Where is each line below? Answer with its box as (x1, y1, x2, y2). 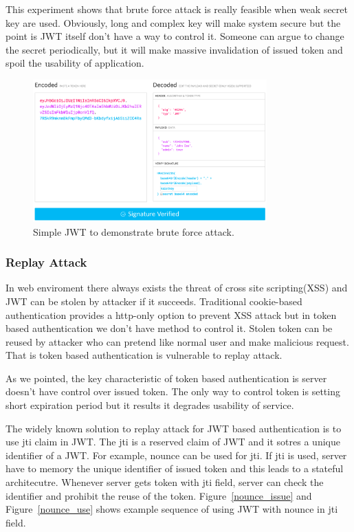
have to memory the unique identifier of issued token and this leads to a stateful (5, 461, 344, 476)
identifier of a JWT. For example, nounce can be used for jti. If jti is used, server (5, 447, 347, 462)
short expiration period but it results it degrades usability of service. (5, 398, 294, 412)
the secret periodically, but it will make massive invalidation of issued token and (5, 42, 343, 56)
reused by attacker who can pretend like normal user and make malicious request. (5, 334, 349, 348)
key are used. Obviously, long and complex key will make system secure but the (5, 15, 341, 30)
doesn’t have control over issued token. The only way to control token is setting (5, 384, 340, 399)
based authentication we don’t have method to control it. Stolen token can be (5, 321, 333, 335)
